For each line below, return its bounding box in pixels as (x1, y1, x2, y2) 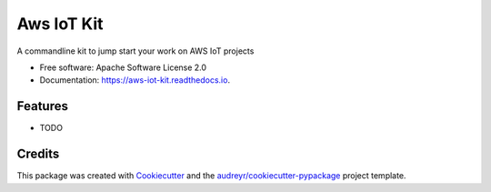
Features (16, 98, 68, 114)
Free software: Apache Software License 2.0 (39, 62, 207, 73)
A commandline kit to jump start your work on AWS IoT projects (16, 45, 255, 56)
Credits (16, 147, 60, 162)
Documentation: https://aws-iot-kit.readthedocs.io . (39, 75, 231, 86)
